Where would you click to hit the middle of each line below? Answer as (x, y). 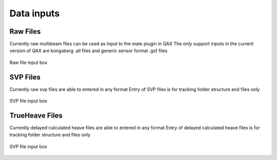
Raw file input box (28, 62)
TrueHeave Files (36, 115)
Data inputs (35, 13)
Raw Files (25, 31)
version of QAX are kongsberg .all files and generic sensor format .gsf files (88, 51)
